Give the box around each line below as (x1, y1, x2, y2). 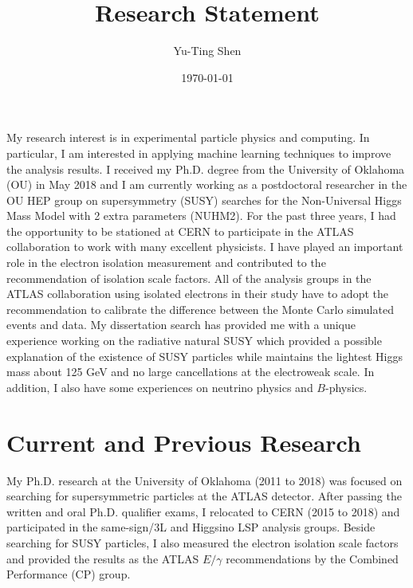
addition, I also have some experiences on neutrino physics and (6, 378, 313, 395)
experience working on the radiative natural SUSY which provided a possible (6, 332, 382, 349)
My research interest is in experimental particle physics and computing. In (6, 129, 370, 146)
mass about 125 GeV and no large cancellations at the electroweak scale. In (6, 363, 375, 380)
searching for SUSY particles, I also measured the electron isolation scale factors (6, 534, 399, 551)
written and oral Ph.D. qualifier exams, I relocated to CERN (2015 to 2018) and (6, 503, 400, 519)
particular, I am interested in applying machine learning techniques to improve (6, 144, 391, 161)
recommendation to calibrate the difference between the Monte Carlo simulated (6, 300, 394, 317)
